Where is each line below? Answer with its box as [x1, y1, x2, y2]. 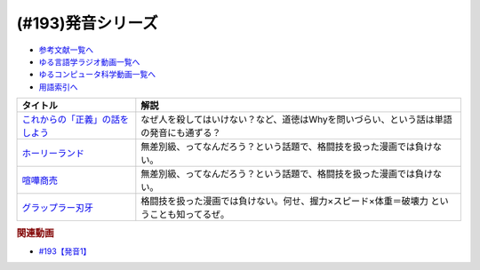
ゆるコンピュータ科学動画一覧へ [38, 69, 156, 80]
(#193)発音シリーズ [16, 13, 159, 33]
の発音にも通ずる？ [140, 127, 221, 139]
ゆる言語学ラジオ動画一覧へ [38, 56, 140, 67]
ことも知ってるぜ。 [149, 209, 230, 221]
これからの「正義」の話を [21, 114, 129, 126]
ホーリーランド [21, 147, 84, 160]
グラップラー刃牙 [21, 202, 93, 214]
